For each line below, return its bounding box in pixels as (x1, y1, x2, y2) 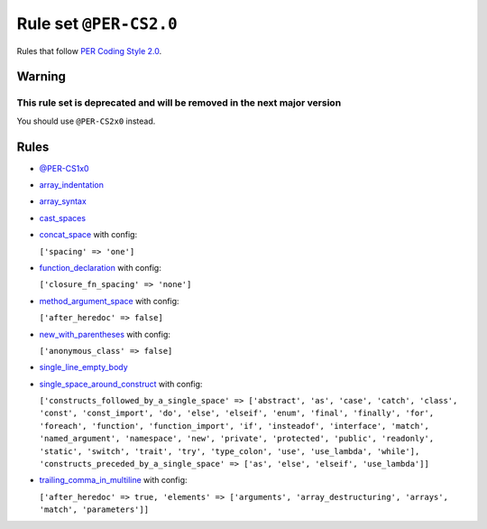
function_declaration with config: (39, 262, 161, 273)
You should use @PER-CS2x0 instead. (16, 116, 156, 126)
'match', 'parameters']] (39, 505, 149, 515)
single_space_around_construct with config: (39, 378, 203, 389)
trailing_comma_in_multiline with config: (39, 475, 188, 486)
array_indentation (39, 180, 104, 190)
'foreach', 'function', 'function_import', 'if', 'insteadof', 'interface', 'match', (39, 421, 430, 431)
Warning (16, 69, 67, 85)
